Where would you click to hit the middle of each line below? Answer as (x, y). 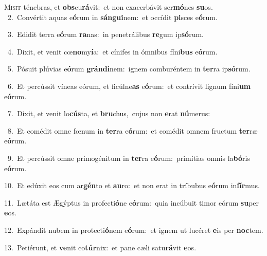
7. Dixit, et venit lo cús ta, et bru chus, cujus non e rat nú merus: (109, 113)
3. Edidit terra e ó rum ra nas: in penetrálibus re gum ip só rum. (105, 34)
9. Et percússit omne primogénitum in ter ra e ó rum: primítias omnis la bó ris (129, 158)
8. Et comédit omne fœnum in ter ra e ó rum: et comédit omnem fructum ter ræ (132, 130)
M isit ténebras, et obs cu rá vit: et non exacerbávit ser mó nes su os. (109, 7)
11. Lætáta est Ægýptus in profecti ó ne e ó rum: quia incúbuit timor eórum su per (132, 202)
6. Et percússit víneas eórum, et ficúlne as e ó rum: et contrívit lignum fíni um (129, 86)
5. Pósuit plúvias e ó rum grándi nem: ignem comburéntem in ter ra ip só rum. (129, 69)
